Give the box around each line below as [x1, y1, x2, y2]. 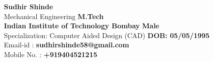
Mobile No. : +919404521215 [4, 49, 98, 59]
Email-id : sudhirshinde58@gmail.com [4, 40, 129, 50]
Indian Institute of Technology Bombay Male [4, 21, 160, 31]
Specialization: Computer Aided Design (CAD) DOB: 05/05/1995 [4, 30, 210, 40]
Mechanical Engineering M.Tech [4, 11, 104, 21]
